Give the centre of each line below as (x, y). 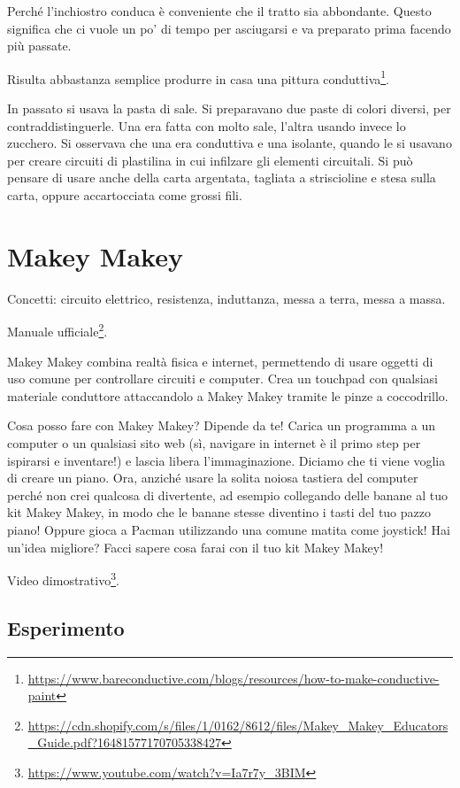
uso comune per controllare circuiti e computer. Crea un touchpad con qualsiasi (222, 379)
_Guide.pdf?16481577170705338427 (125, 742)
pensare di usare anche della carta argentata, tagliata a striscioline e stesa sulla (222, 178)
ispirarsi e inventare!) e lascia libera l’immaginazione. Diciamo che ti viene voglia (226, 460)
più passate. (39, 46)
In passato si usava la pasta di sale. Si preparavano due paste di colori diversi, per (229, 108)
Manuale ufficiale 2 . (57, 330)
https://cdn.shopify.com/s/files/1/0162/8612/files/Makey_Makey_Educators (238, 725)
